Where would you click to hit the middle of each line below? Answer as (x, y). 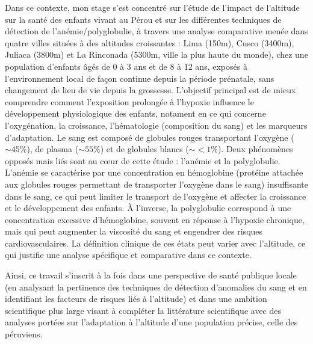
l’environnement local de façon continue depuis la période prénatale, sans (140, 78)
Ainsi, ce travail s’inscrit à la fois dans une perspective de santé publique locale (151, 275)
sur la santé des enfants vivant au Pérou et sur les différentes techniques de (143, 19)
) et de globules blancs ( (144, 149)
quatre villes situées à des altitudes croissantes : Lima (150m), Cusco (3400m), (150, 42)
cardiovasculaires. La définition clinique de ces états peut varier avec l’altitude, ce (155, 243)
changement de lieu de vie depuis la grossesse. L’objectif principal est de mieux (150, 90)
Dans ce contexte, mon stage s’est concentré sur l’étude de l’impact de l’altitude (152, 7)
